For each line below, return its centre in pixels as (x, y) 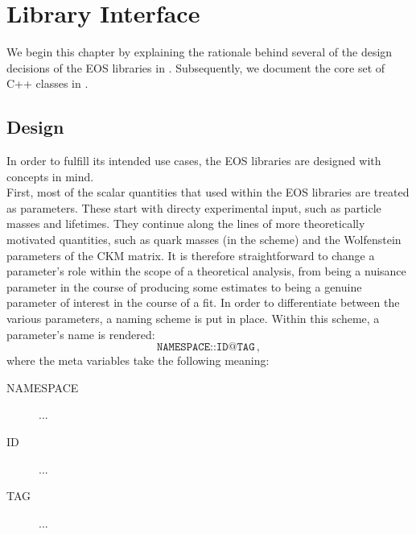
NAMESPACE (43, 387)
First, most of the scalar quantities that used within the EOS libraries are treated (208, 192)
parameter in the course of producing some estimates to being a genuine (184, 286)
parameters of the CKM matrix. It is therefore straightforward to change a (191, 255)
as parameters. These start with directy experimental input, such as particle (194, 207)
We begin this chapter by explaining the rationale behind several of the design (200, 52)
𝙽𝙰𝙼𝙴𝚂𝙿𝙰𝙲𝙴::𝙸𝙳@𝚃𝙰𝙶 (206, 348)
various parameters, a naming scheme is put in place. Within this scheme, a (193, 319)
